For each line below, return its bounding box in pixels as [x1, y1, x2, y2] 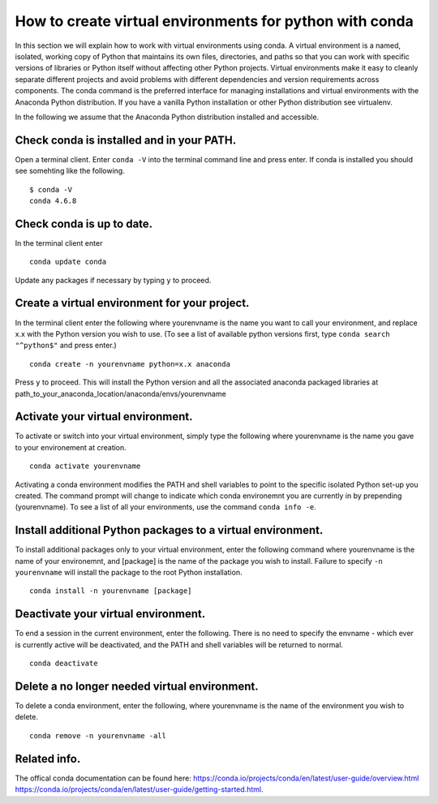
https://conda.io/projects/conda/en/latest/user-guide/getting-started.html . [15, 785, 264, 794]
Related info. [15, 751, 81, 766]
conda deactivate [29, 659, 98, 669]
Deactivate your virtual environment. [15, 607, 206, 621]
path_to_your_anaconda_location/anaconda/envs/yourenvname [15, 389, 226, 398]
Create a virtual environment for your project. [15, 296, 250, 310]
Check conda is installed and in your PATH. [15, 133, 237, 147]
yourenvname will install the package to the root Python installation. [15, 568, 243, 578]
